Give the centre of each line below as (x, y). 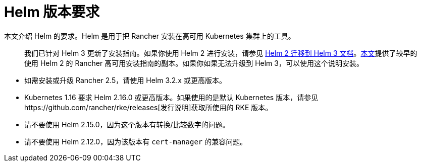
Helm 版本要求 (52, 12)
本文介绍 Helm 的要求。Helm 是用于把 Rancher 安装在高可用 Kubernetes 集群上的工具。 (150, 36)
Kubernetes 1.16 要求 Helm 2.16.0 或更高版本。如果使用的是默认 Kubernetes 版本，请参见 (171, 97)
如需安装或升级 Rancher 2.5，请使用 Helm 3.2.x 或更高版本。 (125, 80)
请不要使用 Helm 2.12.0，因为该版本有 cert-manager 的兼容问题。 (136, 141)
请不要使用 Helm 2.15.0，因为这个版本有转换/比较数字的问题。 (127, 124)
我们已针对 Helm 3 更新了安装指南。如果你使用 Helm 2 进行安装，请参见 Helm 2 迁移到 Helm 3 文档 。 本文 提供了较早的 (221, 53)
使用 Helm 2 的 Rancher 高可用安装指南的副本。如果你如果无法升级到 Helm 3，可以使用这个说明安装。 (194, 63)
